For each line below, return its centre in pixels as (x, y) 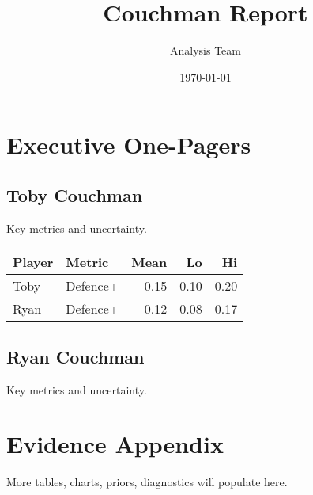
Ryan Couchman (75, 356)
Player (33, 262)
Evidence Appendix (115, 444)
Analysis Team (206, 50)
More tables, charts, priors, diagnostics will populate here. (147, 482)
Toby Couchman (75, 194)
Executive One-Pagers (129, 145)
